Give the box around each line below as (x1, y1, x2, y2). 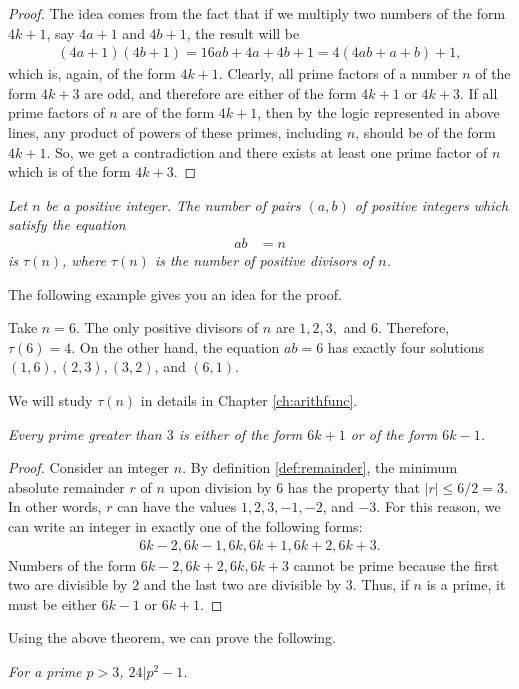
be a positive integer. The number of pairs (45, 194, 301, 215)
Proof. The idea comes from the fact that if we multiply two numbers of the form (8, 3, 506, 23)
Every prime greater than (8, 423, 162, 444)
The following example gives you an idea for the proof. (8, 283, 342, 304)
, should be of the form (355, 122, 496, 142)
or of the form (350, 423, 438, 444)
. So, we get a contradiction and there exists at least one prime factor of (46, 141, 488, 162)
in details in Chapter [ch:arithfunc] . (140, 389, 358, 410)
